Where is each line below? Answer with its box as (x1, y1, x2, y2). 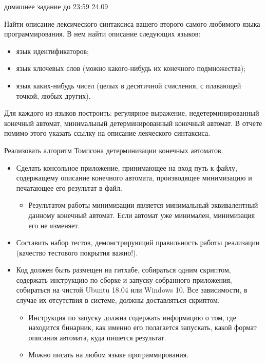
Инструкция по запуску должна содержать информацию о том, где (28, 312, 236, 322)
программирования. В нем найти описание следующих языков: (4, 28, 201, 39)
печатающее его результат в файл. (16, 182, 122, 193)
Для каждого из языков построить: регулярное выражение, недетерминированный (4, 107, 259, 118)
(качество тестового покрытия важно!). (16, 247, 138, 258)
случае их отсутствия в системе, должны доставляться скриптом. (16, 295, 220, 305)
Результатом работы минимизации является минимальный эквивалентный (28, 199, 258, 210)
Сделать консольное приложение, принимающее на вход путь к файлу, (16, 162, 237, 173)
